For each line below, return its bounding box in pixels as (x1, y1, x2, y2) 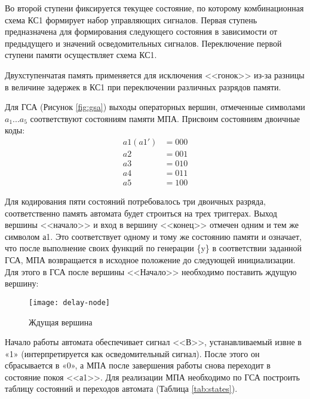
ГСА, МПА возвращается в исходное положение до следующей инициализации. (5, 254, 296, 266)
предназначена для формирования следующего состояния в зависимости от (5, 25, 278, 38)
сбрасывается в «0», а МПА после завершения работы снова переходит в (5, 359, 271, 371)
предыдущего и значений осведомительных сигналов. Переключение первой (5, 36, 282, 49)
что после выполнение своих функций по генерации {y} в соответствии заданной (5, 242, 302, 254)
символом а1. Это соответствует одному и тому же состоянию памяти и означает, (5, 230, 302, 242)
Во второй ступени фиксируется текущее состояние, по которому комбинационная (5, 2, 304, 14)
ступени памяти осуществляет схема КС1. (5, 48, 157, 61)
